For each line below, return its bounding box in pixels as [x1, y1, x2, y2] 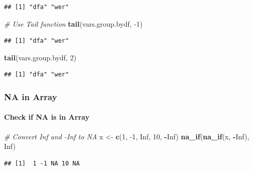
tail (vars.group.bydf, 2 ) [4, 52, 76, 62]
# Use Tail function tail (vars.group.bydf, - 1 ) [4, 18, 143, 29]
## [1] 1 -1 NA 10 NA [4, 159, 80, 167]
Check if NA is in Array [4, 112, 90, 122]
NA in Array [4, 90, 57, 103]
